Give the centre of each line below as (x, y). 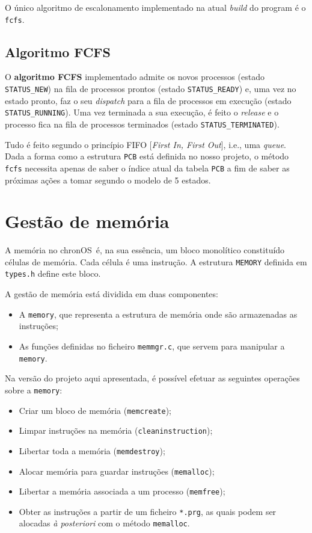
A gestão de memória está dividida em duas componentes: (112, 294)
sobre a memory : (34, 390)
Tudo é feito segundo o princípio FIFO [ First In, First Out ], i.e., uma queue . (145, 144)
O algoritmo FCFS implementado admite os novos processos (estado (135, 77)
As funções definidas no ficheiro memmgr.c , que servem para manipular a (152, 346)
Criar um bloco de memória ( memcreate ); (95, 410)
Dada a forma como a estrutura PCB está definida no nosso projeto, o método (147, 156)
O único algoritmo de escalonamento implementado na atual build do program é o (155, 7)
